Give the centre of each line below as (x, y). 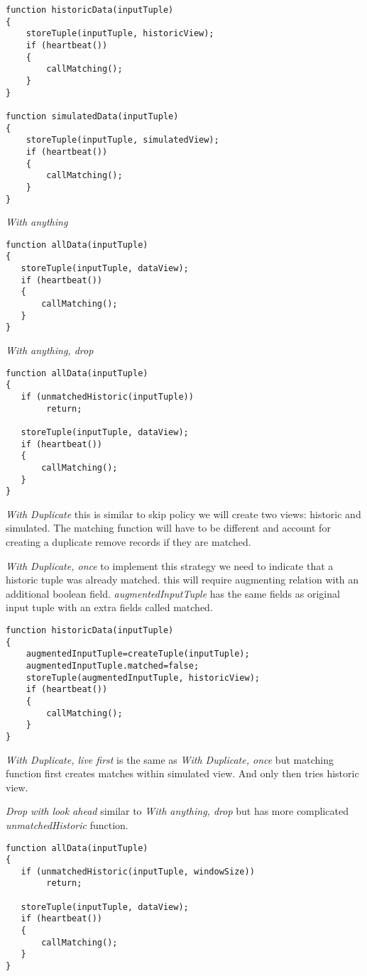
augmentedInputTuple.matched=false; (113, 665)
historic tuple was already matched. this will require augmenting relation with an (182, 580)
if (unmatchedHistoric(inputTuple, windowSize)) (138, 871)
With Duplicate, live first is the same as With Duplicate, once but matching (170, 759)
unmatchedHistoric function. (67, 824)
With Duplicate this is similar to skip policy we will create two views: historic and (183, 514)
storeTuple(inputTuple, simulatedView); (122, 140)
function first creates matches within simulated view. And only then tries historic (182, 773)
